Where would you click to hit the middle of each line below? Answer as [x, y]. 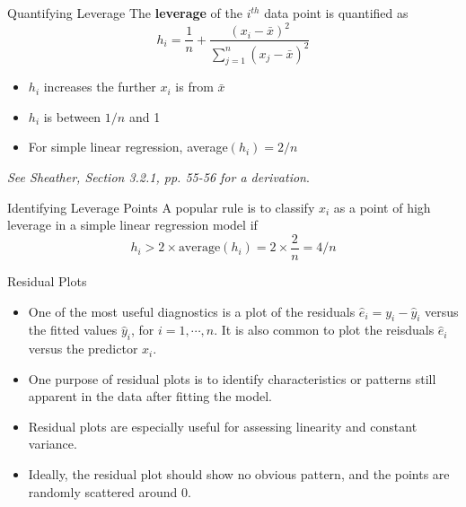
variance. [53, 444]
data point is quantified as [336, 13]
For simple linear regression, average [128, 147]
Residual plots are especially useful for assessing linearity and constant [223, 426]
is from [194, 87]
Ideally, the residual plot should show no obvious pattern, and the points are [239, 474]
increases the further [100, 87]
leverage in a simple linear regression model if [132, 225]
